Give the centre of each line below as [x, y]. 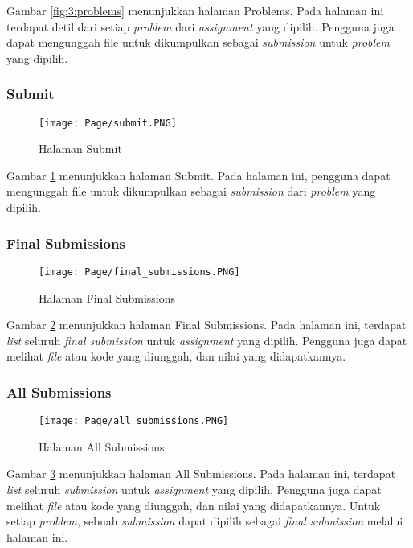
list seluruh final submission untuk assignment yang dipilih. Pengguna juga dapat [207, 340]
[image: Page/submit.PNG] [108, 123]
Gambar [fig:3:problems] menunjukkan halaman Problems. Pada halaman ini [195, 10]
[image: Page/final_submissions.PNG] [139, 272]
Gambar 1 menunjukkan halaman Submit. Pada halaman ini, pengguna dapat [198, 175]
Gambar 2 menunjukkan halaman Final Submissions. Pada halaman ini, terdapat [206, 325]
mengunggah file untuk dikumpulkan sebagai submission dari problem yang [191, 191]
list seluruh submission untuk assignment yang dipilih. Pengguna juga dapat [194, 489]
